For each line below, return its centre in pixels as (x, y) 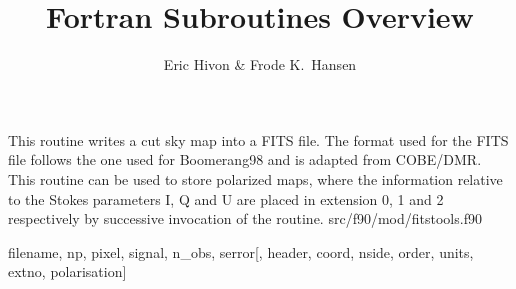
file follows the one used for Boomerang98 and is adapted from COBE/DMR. (245, 159)
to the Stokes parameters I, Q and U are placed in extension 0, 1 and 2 (226, 198)
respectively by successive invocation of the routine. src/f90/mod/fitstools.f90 (245, 218)
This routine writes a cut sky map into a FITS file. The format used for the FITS (258, 139)
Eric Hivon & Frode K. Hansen (260, 64)
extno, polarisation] (67, 271)
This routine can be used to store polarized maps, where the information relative (255, 178)
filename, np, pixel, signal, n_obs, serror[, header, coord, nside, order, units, (241, 251)
